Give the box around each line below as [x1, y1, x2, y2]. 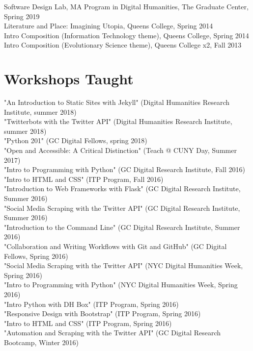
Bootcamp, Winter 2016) [4, 337, 79, 347]
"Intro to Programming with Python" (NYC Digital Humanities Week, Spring [4, 279, 238, 290]
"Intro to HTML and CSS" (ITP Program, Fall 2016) [4, 174, 164, 184]
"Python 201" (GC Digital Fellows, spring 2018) [4, 135, 147, 146]
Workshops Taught [4, 69, 134, 89]
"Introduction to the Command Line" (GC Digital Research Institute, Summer [4, 222, 240, 232]
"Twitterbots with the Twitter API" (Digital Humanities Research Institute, [4, 116, 232, 126]
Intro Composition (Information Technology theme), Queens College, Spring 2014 [4, 30, 249, 40]
